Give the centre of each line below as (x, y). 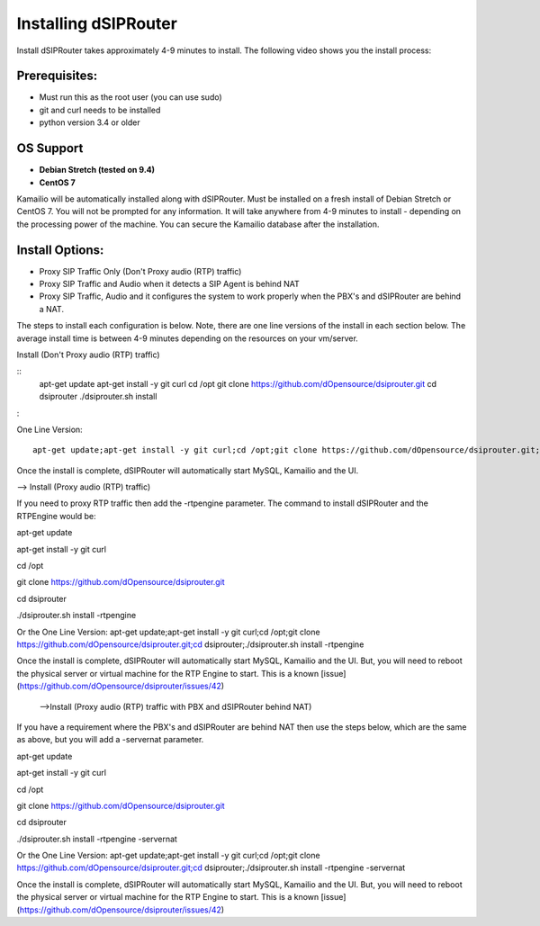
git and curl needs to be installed (100, 110)
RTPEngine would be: (56, 516)
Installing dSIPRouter (97, 23)
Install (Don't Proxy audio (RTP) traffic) (89, 355)
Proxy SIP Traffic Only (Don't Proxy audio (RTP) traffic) (140, 271)
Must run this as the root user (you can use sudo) (130, 97)
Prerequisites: (57, 76)
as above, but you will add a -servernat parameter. (110, 740)
